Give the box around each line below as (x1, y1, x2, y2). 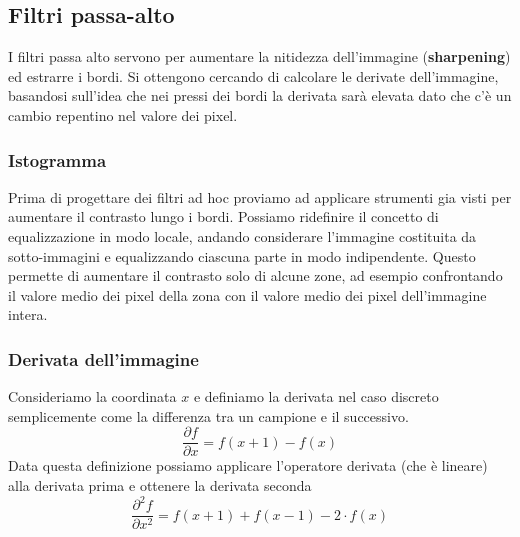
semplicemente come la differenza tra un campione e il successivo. (8, 405, 409, 426)
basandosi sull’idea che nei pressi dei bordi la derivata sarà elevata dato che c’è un (8, 85, 512, 106)
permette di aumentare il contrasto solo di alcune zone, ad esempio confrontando (8, 265, 503, 286)
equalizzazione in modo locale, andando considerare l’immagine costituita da (8, 225, 477, 246)
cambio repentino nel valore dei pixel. (8, 104, 238, 125)
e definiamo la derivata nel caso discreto (193, 386, 439, 407)
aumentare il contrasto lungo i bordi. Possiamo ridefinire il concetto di (8, 206, 439, 227)
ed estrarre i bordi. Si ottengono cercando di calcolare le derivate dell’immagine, (8, 65, 499, 86)
